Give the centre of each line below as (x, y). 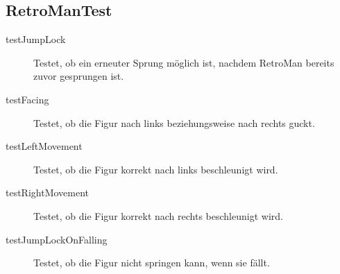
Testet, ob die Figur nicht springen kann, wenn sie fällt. (152, 263)
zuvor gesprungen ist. (79, 76)
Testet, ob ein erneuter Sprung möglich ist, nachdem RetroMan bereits (184, 62)
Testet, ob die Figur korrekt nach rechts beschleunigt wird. (158, 215)
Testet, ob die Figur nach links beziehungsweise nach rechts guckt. (174, 122)
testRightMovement (48, 192)
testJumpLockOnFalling (57, 239)
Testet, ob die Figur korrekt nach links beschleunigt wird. (156, 169)
